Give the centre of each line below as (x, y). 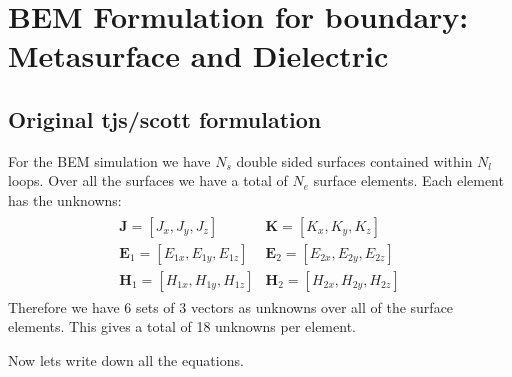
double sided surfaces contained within (354, 160)
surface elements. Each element (408, 180)
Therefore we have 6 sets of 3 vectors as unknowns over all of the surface (231, 306)
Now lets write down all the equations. (126, 359)
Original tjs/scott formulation (165, 118)
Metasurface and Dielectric (198, 55)
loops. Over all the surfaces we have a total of (148, 180)
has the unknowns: (65, 199)
